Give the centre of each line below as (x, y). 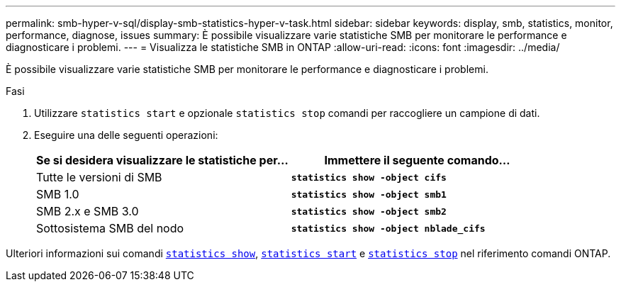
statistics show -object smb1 (369, 194)
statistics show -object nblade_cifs (388, 228)
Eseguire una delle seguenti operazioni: (126, 135)
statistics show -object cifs (369, 177)
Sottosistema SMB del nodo (110, 228)
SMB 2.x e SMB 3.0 (88, 211)
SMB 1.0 (58, 194)
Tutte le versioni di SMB (99, 177)
